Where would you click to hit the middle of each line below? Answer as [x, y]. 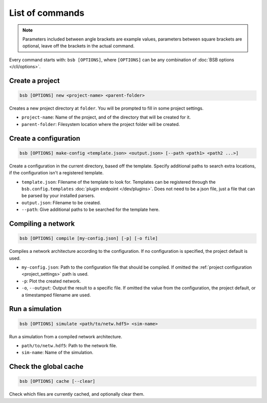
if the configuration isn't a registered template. [56, 173]
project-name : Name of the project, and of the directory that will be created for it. [106, 117]
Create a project [35, 81]
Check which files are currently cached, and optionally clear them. [77, 394]
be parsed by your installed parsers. [58, 196]
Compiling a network [42, 224]
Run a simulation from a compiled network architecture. [66, 336]
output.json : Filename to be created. [61, 202]
